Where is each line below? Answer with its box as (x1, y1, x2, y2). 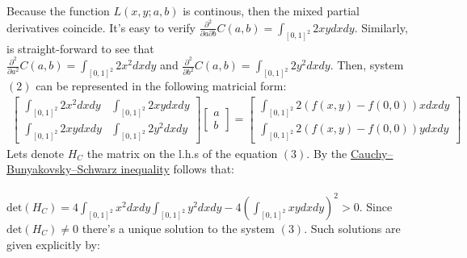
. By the (306, 144, 347, 161)
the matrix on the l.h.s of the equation (86, 144, 278, 161)
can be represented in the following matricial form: (36, 77, 287, 94)
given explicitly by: (6, 235, 100, 252)
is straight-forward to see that (6, 40, 154, 56)
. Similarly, (354, 19, 408, 35)
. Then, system (330, 56, 404, 73)
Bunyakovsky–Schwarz (6, 160, 117, 177)
